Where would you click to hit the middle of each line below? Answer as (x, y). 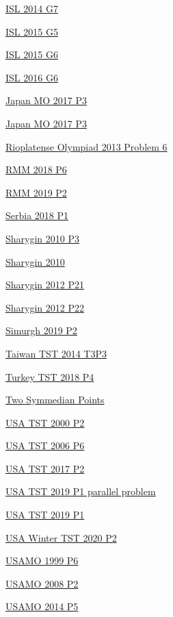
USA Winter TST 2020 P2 (61, 537)
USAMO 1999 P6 (42, 561)
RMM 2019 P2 (36, 192)
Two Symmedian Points (55, 400)
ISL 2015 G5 (32, 31)
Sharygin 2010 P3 (42, 238)
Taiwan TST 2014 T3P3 (56, 353)
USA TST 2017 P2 (45, 468)
